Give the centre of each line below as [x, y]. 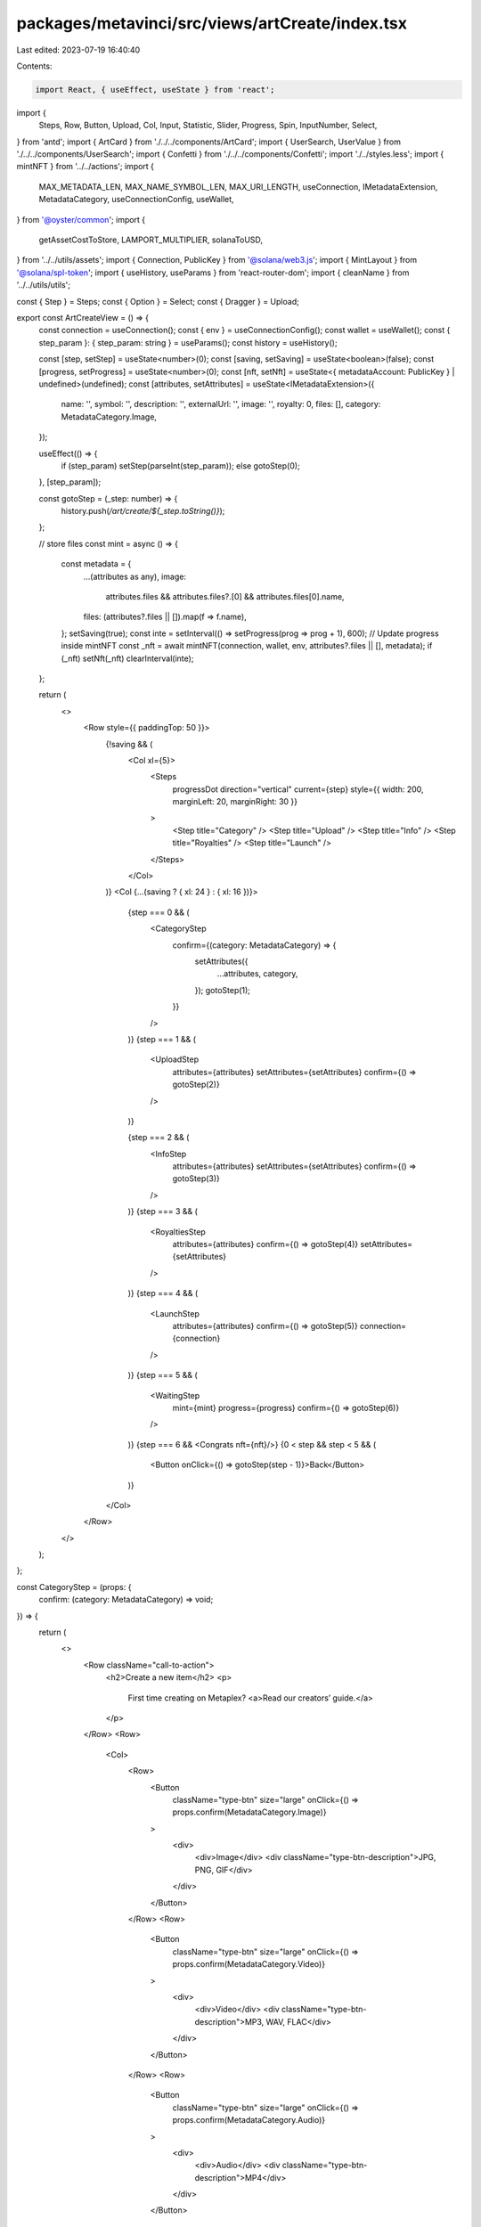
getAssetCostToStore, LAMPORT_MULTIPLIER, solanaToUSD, [151, 240]
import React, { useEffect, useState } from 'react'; [155, 90]
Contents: [34, 66]
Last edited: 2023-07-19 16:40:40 [78, 50]
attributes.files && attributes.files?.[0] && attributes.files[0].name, [225, 597]
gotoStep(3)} [196, 1179]
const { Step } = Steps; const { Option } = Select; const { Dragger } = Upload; [158, 301]
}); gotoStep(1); [223, 990]
